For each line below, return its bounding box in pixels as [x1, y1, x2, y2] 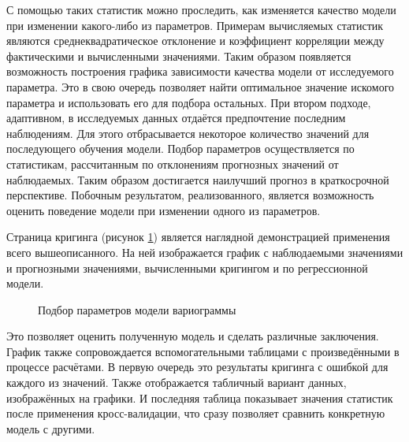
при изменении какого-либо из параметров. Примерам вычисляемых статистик [6, 17, 384, 33]
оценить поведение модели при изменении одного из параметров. [6, 202, 321, 218]
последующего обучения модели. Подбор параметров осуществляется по [6, 140, 355, 157]
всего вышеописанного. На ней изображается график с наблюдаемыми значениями [6, 243, 403, 260]
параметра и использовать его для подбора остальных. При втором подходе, [6, 94, 371, 110]
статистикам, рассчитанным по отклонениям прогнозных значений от [6, 155, 339, 172]
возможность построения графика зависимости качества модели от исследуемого [6, 63, 394, 80]
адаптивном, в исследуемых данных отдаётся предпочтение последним [6, 110, 346, 126]
